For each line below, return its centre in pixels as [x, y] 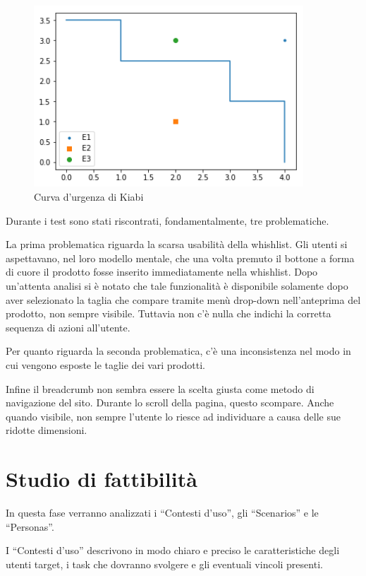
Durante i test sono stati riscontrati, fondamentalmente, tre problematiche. [167, 220]
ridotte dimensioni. [47, 430]
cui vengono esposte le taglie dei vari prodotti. [105, 364]
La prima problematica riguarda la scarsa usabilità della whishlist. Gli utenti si [177, 244]
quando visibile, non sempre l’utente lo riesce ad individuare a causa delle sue [173, 416]
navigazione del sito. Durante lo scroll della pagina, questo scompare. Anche [170, 402]
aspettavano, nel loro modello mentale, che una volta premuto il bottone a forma [180, 258]
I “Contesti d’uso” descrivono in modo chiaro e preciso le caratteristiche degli [173, 550]
